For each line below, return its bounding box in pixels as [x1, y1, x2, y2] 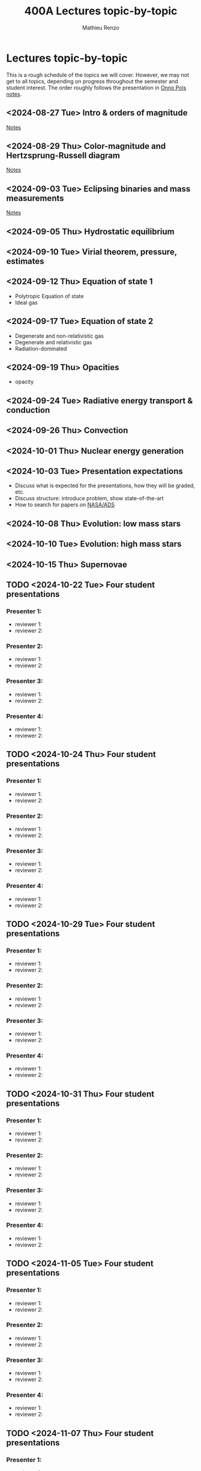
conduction [6, 405, 50, 415]
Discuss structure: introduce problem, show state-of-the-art [14, 495, 164, 502]
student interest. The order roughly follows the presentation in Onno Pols [6, 84, 187, 91]
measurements [6, 193, 64, 203]
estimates [6, 256, 44, 266]
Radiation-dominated [14, 345, 67, 352]
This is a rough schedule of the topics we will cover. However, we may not [6, 71, 189, 79]
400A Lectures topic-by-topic [24, 4, 178, 18]
